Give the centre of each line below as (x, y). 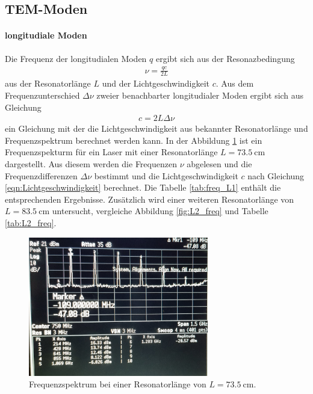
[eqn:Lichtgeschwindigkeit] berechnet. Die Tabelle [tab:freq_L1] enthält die (143, 187)
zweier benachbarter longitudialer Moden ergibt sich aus (200, 95)
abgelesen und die (219, 163)
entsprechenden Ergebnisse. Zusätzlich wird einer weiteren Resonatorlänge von (150, 199)
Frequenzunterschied (42, 95)
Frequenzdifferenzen (41, 175)
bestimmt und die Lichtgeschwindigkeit (166, 175)
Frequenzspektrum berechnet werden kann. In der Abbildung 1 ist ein (134, 140)
